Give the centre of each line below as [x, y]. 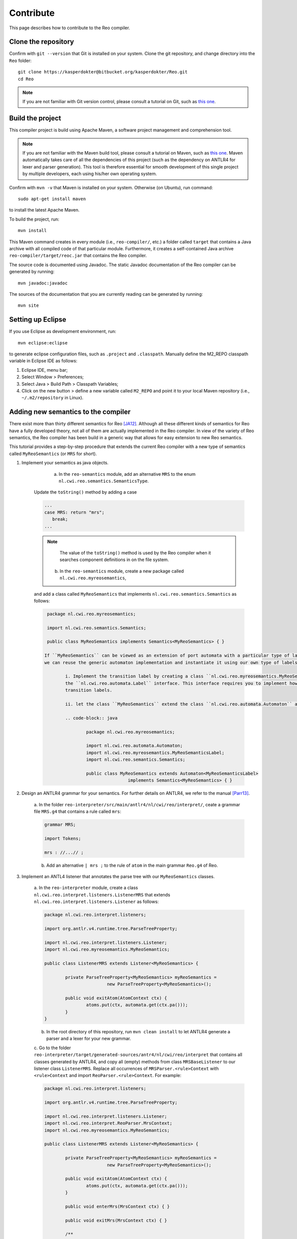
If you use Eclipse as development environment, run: [63, 332]
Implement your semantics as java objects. [65, 463]
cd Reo [26, 79]
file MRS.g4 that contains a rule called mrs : [77, 812]
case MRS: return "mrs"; [74, 512]
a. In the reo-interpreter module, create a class [86, 888]
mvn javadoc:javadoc [43, 283]
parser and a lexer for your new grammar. [89, 1039]
